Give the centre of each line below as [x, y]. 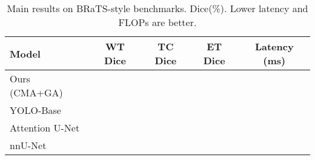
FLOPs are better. [157, 22]
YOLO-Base [35, 110]
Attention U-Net [45, 128]
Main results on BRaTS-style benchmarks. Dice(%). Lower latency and [157, 8]
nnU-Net [28, 145]
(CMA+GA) [36, 92]
